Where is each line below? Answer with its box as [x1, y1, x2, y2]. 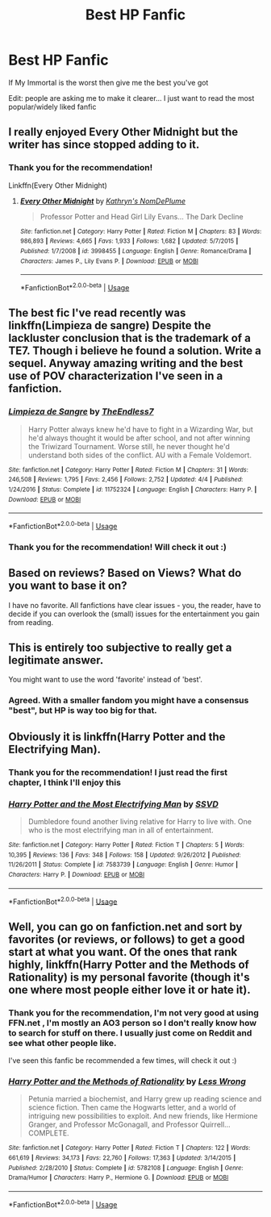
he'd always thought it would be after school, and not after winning [27, 433, 251, 443]
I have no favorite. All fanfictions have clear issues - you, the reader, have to [8, 600, 261, 610]
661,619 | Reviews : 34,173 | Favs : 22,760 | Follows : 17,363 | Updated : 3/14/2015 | [8, 1153, 236, 1162]
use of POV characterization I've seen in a [8, 369, 223, 383]
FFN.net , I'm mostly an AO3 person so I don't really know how [8, 1017, 257, 1028]
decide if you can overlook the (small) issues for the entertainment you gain [8, 609, 260, 619]
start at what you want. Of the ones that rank [8, 945, 238, 959]
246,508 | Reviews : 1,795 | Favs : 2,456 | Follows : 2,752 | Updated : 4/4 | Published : [8, 476, 244, 484]
